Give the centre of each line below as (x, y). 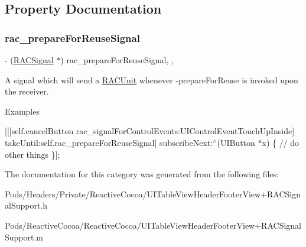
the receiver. (27, 91)
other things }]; (32, 154)
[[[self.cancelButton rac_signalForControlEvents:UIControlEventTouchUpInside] (150, 131)
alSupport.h (26, 205)
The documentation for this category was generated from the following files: (142, 174)
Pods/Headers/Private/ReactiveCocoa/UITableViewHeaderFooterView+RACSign (153, 194)
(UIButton (236, 142)
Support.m (24, 237)
